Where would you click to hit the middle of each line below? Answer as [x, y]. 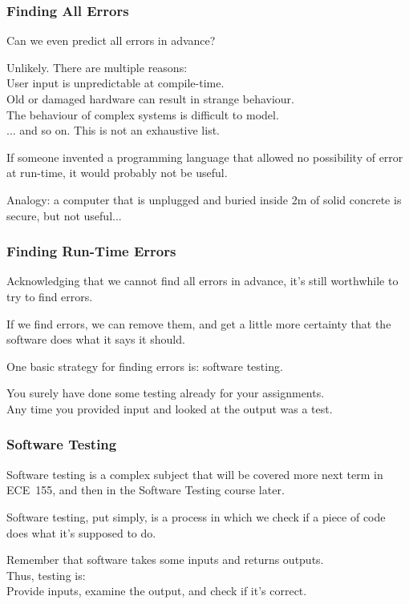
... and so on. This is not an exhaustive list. [113, 130]
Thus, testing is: [46, 575]
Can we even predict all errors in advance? [111, 40]
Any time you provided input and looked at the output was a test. [170, 408]
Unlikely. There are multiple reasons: [97, 67]
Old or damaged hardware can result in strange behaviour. [150, 99]
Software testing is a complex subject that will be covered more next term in [195, 474]
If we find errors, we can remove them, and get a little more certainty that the [199, 323]
